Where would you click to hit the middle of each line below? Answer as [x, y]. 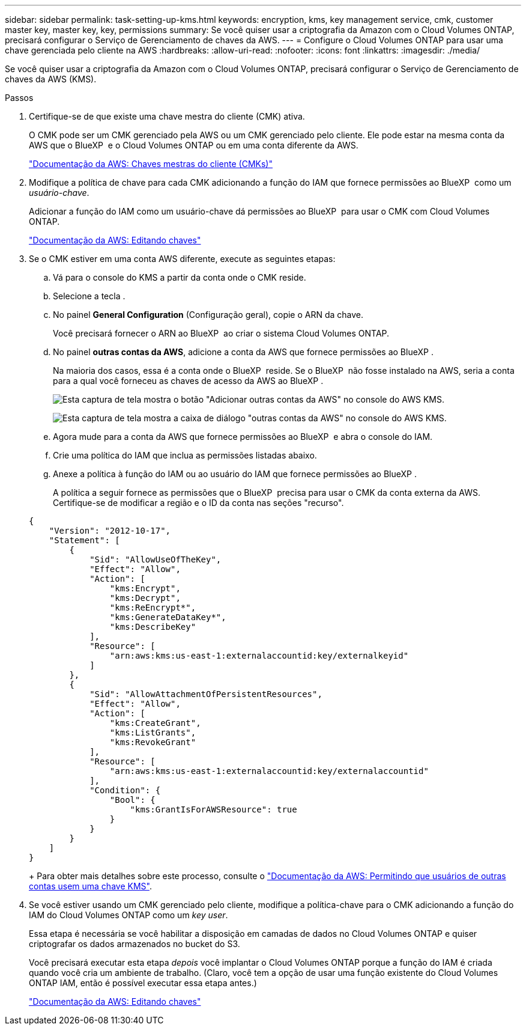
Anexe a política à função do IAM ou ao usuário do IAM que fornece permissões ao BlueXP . [235, 474]
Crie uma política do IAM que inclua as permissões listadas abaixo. [185, 455]
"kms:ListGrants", [153, 733]
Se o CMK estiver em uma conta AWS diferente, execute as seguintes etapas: [182, 259]
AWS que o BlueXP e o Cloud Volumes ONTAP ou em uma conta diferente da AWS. [194, 145]
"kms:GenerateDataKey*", [168, 617]
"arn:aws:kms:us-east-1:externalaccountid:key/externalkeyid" [259, 656]
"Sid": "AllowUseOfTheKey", [156, 559]
